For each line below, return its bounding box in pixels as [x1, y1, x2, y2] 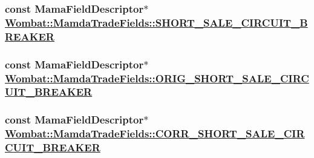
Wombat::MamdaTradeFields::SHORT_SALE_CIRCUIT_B [5, 15, 308, 30]
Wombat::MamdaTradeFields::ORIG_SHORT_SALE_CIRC [5, 70, 309, 85]
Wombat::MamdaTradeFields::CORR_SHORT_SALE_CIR [5, 126, 305, 141]
